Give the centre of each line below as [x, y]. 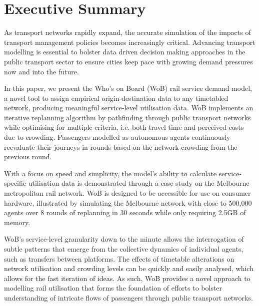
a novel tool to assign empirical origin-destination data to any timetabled [116, 98]
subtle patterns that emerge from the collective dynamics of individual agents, [124, 249]
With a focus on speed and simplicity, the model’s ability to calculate [110, 173]
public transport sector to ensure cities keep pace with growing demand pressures [128, 61]
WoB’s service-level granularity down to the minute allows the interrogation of [124, 239]
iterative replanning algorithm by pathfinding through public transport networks [127, 117]
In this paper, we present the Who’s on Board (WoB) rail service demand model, [128, 88]
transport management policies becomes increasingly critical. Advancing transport [130, 42]
